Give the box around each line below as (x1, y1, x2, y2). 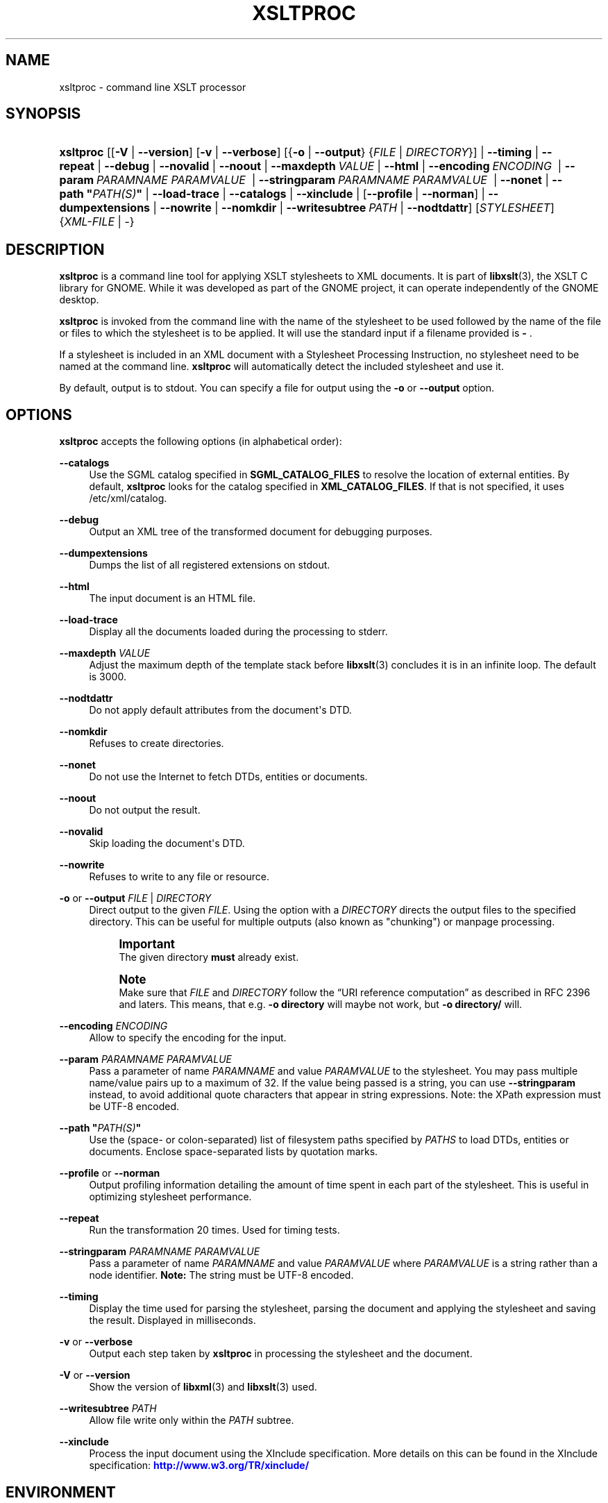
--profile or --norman (59, 1167, 160, 1179)
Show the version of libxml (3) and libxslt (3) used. (89, 1381, 317, 1393)
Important (119, 937, 176, 952)
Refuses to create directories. (89, 737, 224, 750)
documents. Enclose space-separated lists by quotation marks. (89, 1145, 378, 1158)
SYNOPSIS (6, 105, 81, 123)
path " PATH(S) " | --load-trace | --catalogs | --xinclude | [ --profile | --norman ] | (59, 187, 485, 201)
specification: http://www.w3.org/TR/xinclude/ (89, 1459, 310, 1472)
